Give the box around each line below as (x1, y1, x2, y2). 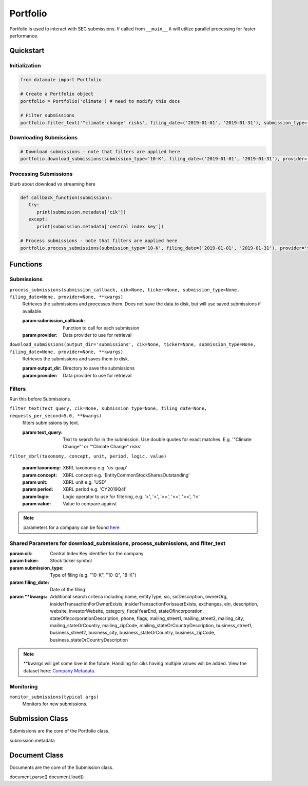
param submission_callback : (22, 318, 85, 324)
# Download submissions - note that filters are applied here (20, 149, 180, 154)
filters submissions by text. (22, 419, 80, 426)
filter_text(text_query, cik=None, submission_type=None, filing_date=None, (9, 406, 207, 411)
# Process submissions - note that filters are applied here (20, 238, 178, 244)
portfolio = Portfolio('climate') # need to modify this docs (20, 98, 180, 104)
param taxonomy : (22, 465, 61, 471)
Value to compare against (63, 501, 117, 507)
